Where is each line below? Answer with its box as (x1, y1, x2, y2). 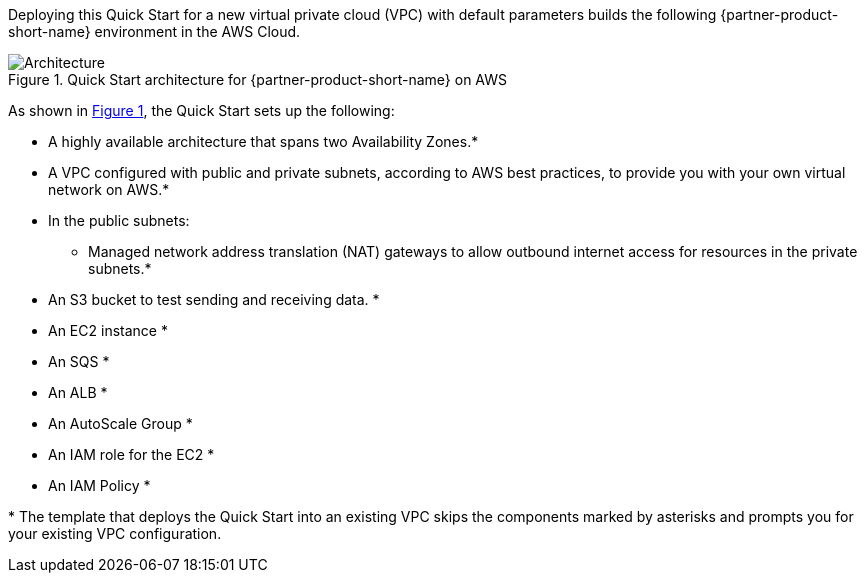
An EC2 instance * (48, 322, 168, 339)
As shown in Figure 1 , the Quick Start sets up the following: (8, 102, 395, 119)
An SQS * (48, 353, 110, 370)
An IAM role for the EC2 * (48, 446, 215, 463)
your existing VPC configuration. (8, 525, 222, 542)
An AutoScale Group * (48, 415, 193, 432)
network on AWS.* (48, 181, 170, 198)
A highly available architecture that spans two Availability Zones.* (48, 133, 479, 150)
